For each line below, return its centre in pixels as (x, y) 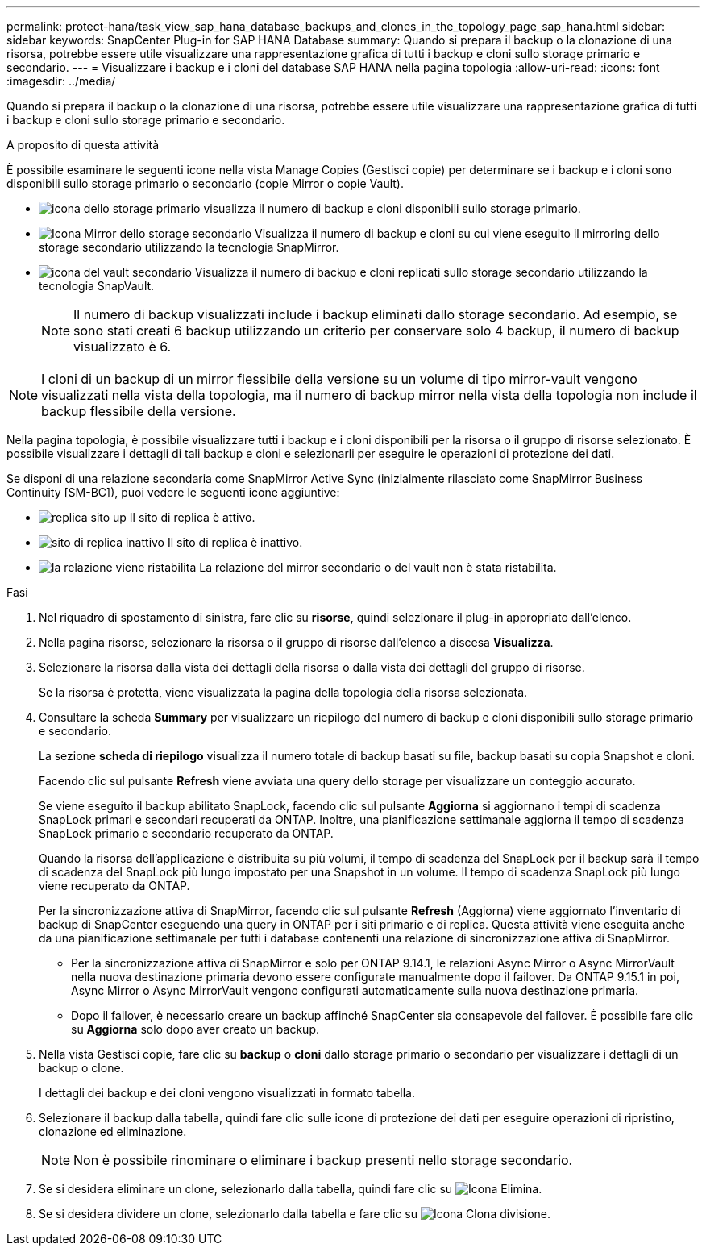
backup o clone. (81, 1068)
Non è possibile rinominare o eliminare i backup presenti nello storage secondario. (323, 1160)
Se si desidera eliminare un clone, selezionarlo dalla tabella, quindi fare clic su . (291, 1189)
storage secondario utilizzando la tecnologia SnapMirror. (189, 247)
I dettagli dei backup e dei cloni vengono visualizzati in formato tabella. (227, 1093)
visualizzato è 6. (123, 347)
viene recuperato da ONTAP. (114, 886)
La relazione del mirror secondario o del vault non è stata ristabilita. (378, 567)
